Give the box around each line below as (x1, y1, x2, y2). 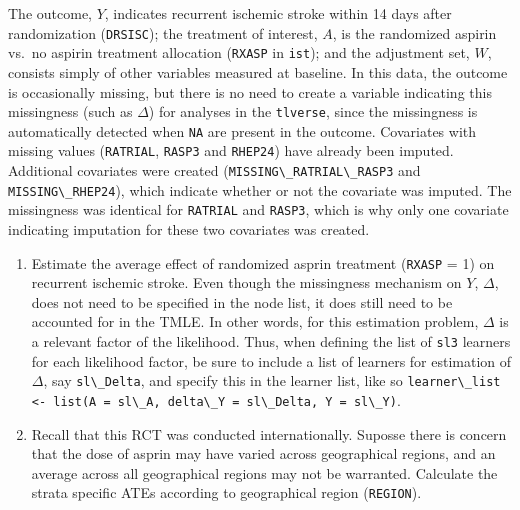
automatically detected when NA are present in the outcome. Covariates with (8, 120, 477, 141)
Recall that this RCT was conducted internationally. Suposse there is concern (31, 423, 507, 444)
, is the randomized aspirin (332, 22, 497, 43)
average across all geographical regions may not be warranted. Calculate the (31, 462, 498, 483)
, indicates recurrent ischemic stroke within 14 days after (104, 3, 452, 23)
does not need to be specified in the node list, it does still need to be (31, 291, 453, 312)
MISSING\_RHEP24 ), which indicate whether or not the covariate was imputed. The (8, 179, 512, 200)
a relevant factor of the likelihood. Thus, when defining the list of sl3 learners (31, 331, 511, 352)
